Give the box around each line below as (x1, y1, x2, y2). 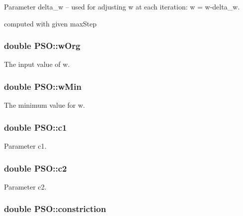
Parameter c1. (4, 141, 47, 151)
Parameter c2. (4, 181, 47, 192)
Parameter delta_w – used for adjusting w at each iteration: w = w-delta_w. (4, 1, 240, 11)
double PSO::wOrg (4, 39, 81, 52)
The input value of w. (4, 59, 70, 69)
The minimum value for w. (4, 100, 85, 110)
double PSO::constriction (4, 203, 106, 215)
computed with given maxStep (4, 18, 97, 28)
